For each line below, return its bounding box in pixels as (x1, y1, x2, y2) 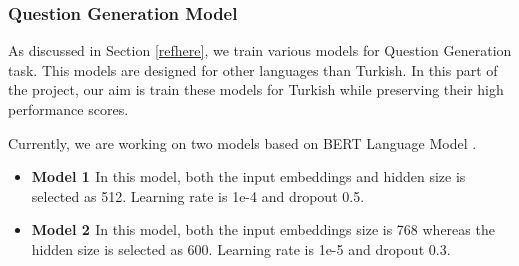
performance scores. (8, 99, 129, 119)
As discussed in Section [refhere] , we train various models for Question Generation (8, 40, 512, 61)
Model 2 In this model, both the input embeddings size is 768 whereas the (31, 219, 495, 240)
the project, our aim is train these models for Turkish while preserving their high (8, 79, 504, 100)
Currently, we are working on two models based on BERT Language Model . (8, 132, 477, 153)
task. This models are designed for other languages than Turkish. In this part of (8, 59, 498, 80)
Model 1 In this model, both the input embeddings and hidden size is (31, 166, 466, 187)
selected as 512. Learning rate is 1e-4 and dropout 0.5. (31, 185, 365, 206)
